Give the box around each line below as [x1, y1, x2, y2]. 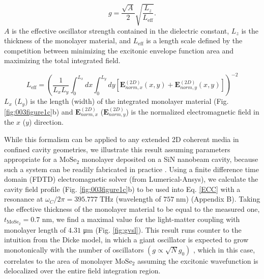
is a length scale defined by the [146, 35, 243, 46]
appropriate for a [4, 154, 57, 164]
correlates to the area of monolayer [4, 255, 113, 266]
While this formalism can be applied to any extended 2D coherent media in [4, 133, 239, 144]
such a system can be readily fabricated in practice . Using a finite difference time [4, 163, 259, 174]
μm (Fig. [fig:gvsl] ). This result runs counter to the [83, 224, 242, 235]
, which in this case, [193, 244, 255, 255]
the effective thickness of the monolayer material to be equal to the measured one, [4, 204, 260, 214]
